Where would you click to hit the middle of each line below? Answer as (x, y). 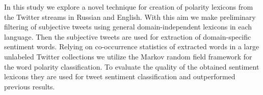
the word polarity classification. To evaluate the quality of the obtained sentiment (132, 66)
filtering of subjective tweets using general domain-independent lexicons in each (128, 27)
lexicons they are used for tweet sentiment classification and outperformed (120, 76)
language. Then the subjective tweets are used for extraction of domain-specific (128, 36)
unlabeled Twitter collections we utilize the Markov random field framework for (128, 56)
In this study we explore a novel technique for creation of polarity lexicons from (129, 7)
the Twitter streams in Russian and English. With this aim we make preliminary (130, 17)
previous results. (30, 86)
